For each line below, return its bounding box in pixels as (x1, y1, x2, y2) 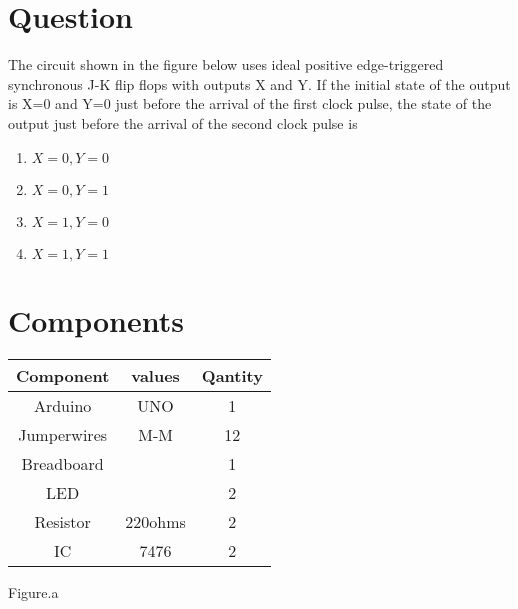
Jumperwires (18, 422, 108, 446)
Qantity (201, 363, 263, 387)
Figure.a (8, 581, 59, 602)
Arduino (33, 393, 92, 417)
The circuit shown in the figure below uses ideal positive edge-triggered (8, 54, 444, 75)
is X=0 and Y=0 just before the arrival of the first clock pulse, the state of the (8, 93, 492, 114)
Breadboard (21, 451, 104, 475)
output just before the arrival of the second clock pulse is (8, 112, 358, 133)
